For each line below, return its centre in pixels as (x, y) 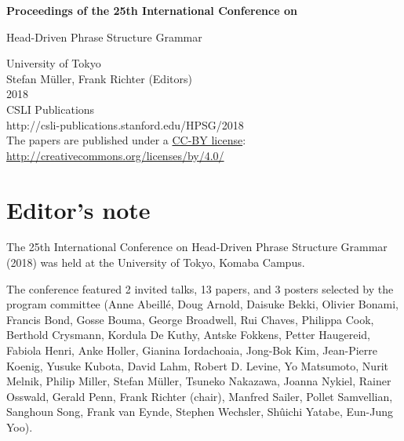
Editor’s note (78, 209)
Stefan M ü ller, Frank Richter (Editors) (99, 78)
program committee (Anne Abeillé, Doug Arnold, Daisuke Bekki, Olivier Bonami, (202, 304)
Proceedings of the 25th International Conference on (152, 10)
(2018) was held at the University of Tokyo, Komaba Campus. (156, 262)
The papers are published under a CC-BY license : (126, 140)
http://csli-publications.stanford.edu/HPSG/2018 (125, 124)
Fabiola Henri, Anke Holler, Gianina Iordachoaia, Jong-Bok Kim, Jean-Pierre (192, 350)
